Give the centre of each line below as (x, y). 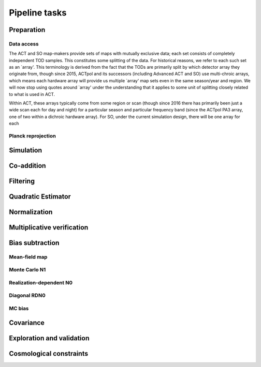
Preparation (27, 30)
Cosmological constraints (49, 353)
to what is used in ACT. (32, 94)
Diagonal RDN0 (27, 295)
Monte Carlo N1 (27, 270)
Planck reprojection (32, 136)
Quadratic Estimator (40, 196)
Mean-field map (28, 257)
